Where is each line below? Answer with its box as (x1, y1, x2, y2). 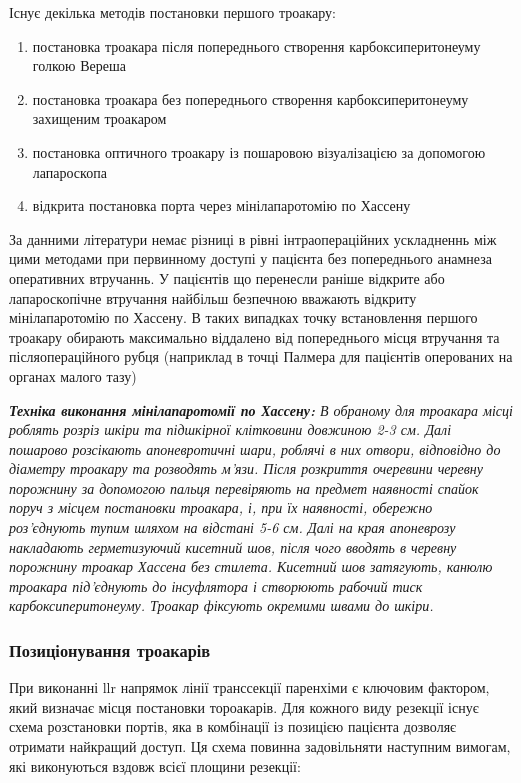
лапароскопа (32, 161, 107, 182)
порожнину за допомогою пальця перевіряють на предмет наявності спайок (9, 477, 479, 498)
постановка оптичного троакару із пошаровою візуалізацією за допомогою (32, 141, 486, 162)
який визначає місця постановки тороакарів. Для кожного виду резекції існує (9, 696, 479, 717)
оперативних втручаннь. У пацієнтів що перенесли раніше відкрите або (9, 267, 445, 288)
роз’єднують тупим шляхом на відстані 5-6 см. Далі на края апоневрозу (9, 517, 456, 538)
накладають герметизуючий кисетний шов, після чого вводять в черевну (9, 536, 457, 557)
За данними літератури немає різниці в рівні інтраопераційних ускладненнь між (9, 228, 497, 249)
